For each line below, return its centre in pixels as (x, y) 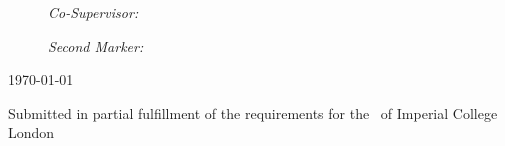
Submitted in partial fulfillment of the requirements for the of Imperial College (253, 112)
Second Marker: (96, 45)
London (31, 132)
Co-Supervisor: (93, 12)
